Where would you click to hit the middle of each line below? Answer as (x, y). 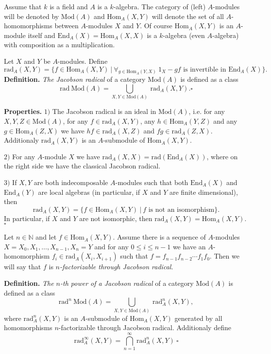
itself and (42, 35)
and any (225, 121)
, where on (222, 156)
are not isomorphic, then (116, 218)
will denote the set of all (188, 16)
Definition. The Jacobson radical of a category (75, 79)
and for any (111, 246)
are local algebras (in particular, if (89, 192)
